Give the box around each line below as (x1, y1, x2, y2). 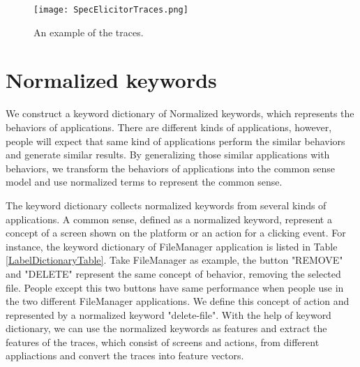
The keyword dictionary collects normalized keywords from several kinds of (6, 197, 327, 212)
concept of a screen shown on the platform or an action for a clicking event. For (6, 225, 346, 240)
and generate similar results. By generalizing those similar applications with (6, 147, 330, 162)
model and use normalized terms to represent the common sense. (6, 174, 283, 189)
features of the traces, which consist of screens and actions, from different (6, 334, 320, 349)
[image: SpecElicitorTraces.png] (33, 5, 188, 15)
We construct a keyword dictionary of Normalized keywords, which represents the (6, 106, 354, 121)
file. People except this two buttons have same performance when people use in (6, 280, 344, 294)
